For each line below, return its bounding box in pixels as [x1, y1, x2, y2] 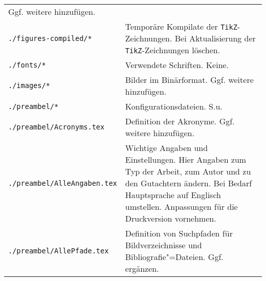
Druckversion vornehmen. [125, 212, 216, 224]
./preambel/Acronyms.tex [8, 123, 105, 131]
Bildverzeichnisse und [125, 239, 202, 251]
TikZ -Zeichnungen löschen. [125, 44, 220, 56]
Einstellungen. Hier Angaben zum [125, 154, 247, 165]
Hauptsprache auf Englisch [125, 189, 221, 201]
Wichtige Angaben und [125, 142, 208, 154]
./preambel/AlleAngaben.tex [8, 179, 117, 187]
